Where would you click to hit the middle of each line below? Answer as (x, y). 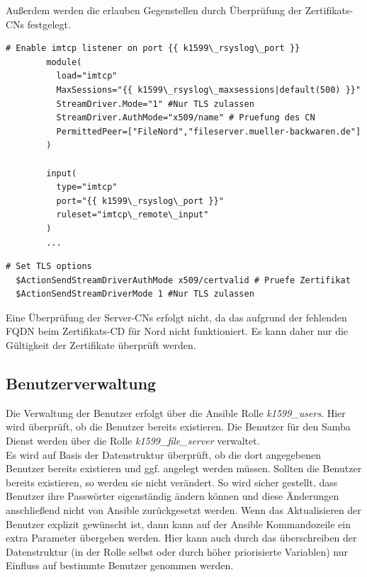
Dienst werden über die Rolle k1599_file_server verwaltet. (133, 441)
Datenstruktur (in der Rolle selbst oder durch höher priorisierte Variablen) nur (177, 551)
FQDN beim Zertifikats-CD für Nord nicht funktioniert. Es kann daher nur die (177, 331)
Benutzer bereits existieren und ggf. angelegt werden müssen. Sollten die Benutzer (184, 468)
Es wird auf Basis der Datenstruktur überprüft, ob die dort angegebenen (163, 454)
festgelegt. (49, 24)
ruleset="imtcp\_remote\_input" (132, 215)
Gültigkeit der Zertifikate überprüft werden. (101, 345)
